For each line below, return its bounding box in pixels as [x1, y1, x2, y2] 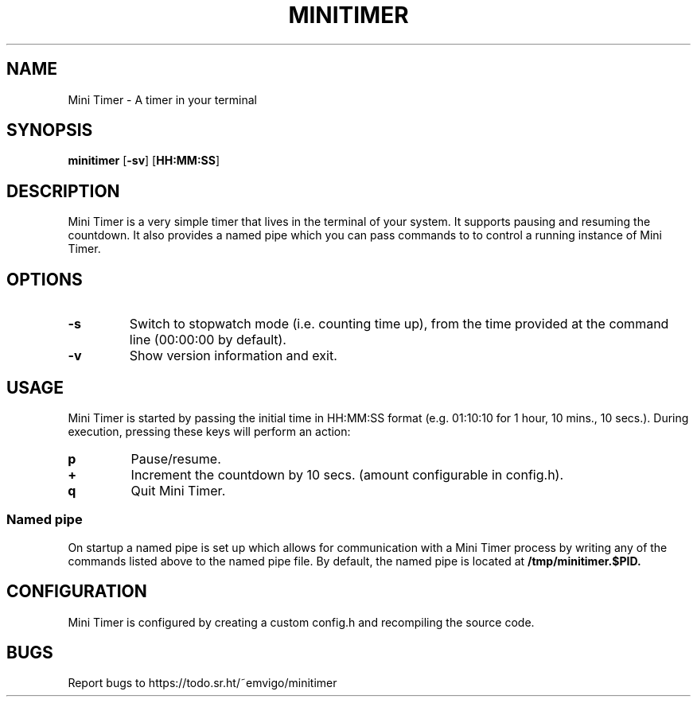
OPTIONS [6, 269, 83, 289]
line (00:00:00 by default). [129, 332, 286, 348]
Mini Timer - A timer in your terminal [68, 92, 258, 107]
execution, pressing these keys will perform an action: [68, 424, 351, 438]
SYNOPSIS [6, 120, 93, 141]
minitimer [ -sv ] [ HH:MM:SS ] [68, 153, 220, 168]
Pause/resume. [130, 450, 221, 467]
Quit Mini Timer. [130, 482, 226, 499]
